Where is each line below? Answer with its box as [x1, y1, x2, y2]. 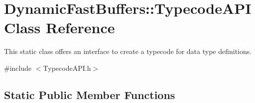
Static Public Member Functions [4, 87, 175, 102]
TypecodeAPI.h [43, 62, 91, 73]
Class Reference [4, 17, 115, 38]
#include [4, 62, 32, 73]
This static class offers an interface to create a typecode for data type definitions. [4, 46, 252, 56]
